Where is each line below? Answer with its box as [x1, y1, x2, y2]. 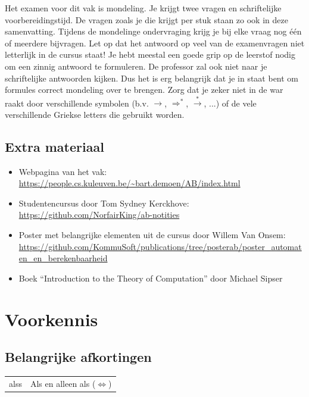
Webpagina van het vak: [18, 165, 107, 177]
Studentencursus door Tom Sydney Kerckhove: [18, 196, 189, 209]
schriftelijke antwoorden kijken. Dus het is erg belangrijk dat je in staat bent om [5, 71, 299, 84]
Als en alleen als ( [30, 377, 96, 389]
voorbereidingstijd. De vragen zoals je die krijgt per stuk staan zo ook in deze [5, 13, 288, 26]
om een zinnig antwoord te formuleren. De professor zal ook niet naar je [5, 60, 267, 72]
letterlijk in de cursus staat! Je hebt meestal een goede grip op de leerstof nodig [5, 48, 295, 61]
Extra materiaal [5, 137, 104, 155]
